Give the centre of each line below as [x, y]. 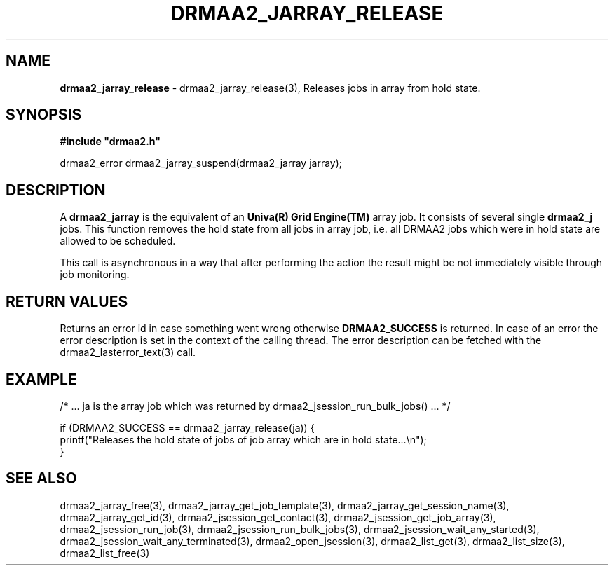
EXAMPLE [41, 379]
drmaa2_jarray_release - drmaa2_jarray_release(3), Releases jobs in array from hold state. [270, 88]
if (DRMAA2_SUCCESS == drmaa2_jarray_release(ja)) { [187, 427]
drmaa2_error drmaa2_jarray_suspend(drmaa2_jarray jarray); [201, 163]
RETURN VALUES [67, 301]
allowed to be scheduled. [118, 241]
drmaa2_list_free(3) [105, 553]
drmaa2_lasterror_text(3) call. [128, 352]
